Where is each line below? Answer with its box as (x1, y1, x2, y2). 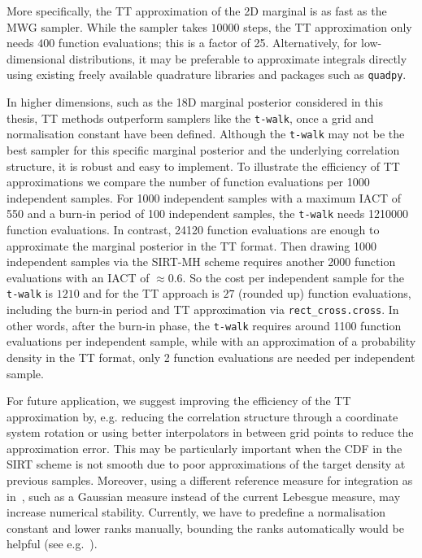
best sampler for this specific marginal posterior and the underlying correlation (7, 141, 400, 158)
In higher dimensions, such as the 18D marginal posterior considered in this (7, 94, 383, 111)
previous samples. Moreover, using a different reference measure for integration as (7, 472, 413, 489)
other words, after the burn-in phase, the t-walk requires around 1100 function (7, 316, 402, 333)
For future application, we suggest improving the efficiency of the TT (7, 392, 351, 409)
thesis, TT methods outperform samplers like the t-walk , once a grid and (7, 109, 374, 126)
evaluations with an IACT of (7, 268, 150, 286)
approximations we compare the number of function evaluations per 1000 (7, 173, 370, 190)
